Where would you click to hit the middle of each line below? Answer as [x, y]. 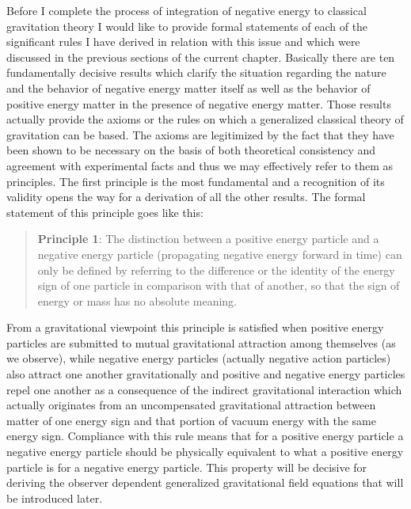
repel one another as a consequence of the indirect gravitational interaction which [204, 389]
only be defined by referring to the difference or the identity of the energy [216, 270]
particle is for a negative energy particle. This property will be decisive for [187, 467]
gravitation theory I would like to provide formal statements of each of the [187, 26]
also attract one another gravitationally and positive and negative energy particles [206, 374]
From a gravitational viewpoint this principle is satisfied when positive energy [195, 327]
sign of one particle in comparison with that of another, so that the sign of [219, 285]
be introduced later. [55, 498]
